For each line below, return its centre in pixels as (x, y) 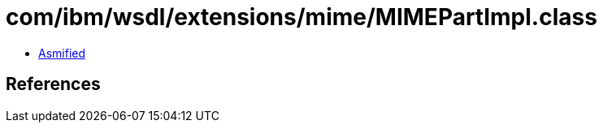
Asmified (62, 53)
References (53, 84)
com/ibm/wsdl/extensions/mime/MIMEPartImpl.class (301, 17)
